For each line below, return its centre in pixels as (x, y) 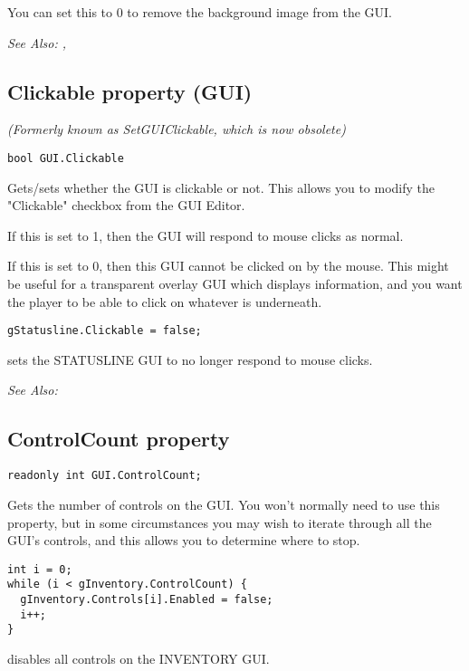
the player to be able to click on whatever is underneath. (165, 301)
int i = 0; (40, 569)
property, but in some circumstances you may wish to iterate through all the (220, 522)
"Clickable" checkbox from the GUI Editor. (126, 205)
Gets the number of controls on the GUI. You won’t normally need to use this (224, 504)
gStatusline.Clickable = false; (105, 331)
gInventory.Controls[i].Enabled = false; (147, 599)
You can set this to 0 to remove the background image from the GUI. (200, 12)
